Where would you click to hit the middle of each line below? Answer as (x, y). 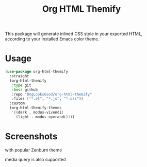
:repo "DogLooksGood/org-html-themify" (52, 94)
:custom (17, 103)
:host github (24, 90)
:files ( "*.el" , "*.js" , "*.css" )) (47, 99)
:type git (21, 85)
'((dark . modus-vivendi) (38, 112)
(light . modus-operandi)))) (45, 117)
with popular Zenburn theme (33, 150)
